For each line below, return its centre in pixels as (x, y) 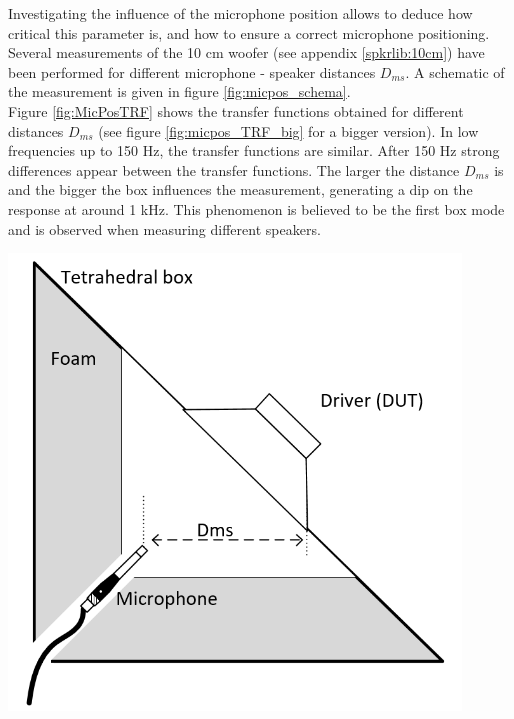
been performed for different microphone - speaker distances (192, 71)
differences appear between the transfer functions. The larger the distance (234, 169)
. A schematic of (455, 71)
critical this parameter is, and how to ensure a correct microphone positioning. (249, 32)
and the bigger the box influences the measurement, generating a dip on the (240, 189)
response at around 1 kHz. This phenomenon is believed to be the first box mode (256, 208)
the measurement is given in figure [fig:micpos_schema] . (179, 91)
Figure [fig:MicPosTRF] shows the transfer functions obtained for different (236, 110)
